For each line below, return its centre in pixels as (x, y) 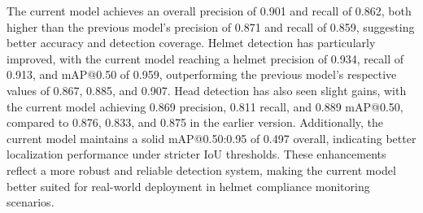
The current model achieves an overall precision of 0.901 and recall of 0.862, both (209, 11)
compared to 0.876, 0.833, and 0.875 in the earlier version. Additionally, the (195, 122)
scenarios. (31, 202)
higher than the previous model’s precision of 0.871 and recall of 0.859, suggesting (211, 26)
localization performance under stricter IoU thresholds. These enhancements (196, 154)
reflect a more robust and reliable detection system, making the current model (201, 170)
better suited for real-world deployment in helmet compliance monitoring (188, 186)
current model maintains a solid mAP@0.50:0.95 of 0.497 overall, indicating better (211, 138)
